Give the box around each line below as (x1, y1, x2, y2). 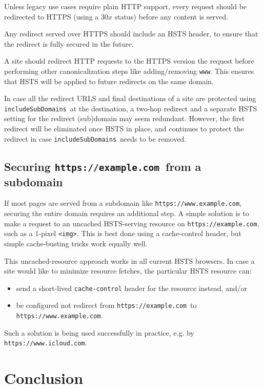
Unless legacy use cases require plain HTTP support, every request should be (4, 1, 247, 11)
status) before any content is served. (114, 11, 228, 22)
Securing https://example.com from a (4, 158, 201, 174)
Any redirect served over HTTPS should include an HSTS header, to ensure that (4, 28, 258, 39)
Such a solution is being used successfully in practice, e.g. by (4, 327, 194, 338)
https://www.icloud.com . (4, 337, 87, 348)
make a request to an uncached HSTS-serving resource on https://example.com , (4, 218, 259, 228)
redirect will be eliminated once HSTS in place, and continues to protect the (4, 123, 244, 134)
